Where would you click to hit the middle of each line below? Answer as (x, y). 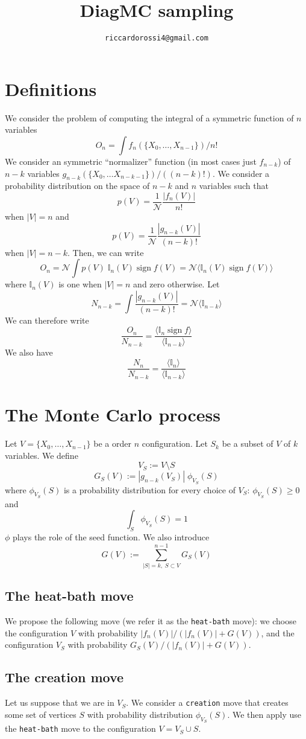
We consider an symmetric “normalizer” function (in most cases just (131, 161)
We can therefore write (47, 320)
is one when (80, 284)
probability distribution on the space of (77, 186)
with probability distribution (140, 714)
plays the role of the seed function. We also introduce (111, 537)
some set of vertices (41, 714)
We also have (29, 352)
